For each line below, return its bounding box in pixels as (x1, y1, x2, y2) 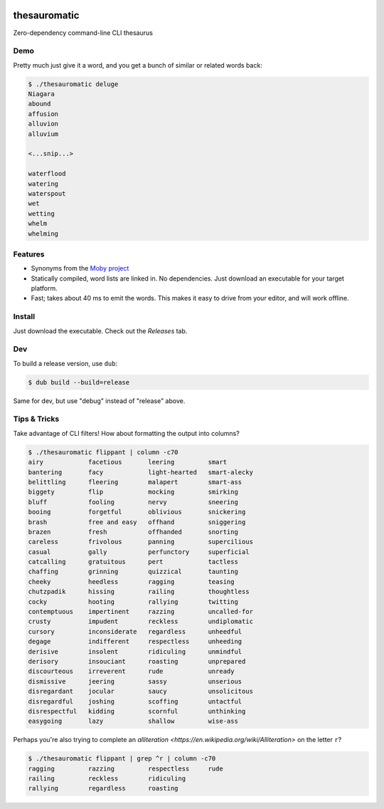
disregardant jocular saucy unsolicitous (28, 687, 254, 696)
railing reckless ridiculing (28, 775, 186, 783)
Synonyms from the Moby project (31, 264, 129, 273)
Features (13, 249, 45, 259)
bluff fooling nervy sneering (28, 498, 238, 506)
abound (28, 100, 51, 108)
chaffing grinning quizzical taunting (28, 568, 238, 576)
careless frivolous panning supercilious (28, 538, 254, 546)
